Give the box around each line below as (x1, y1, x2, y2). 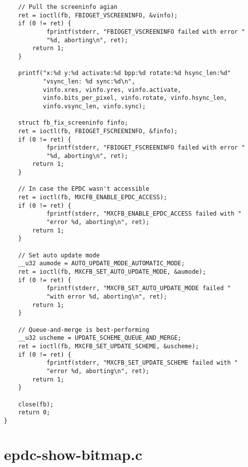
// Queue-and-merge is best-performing (18, 326, 149, 333)
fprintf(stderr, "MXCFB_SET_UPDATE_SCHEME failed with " (46, 359, 238, 367)
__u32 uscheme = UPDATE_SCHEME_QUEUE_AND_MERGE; (18, 334, 181, 342)
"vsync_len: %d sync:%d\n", (43, 78, 135, 85)
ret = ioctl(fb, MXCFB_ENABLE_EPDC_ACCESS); (18, 194, 167, 201)
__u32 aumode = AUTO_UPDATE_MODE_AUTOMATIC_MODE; (18, 260, 185, 267)
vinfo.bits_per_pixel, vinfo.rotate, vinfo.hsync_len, (43, 94, 228, 102)
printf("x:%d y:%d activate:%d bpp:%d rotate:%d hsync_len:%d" (18, 70, 231, 77)
